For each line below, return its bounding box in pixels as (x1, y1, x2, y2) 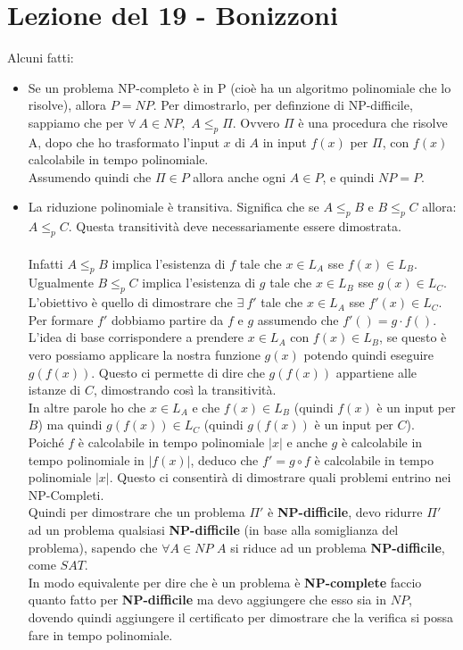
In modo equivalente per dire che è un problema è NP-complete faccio (28, 572, 422, 591)
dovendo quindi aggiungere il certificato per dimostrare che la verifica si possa (28, 607, 453, 626)
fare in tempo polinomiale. (28, 625, 173, 644)
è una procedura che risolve (298, 112, 448, 131)
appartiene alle (335, 362, 417, 381)
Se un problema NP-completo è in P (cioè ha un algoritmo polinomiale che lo (28, 78, 451, 96)
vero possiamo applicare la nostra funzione (28, 346, 260, 364)
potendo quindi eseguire (303, 346, 434, 364)
